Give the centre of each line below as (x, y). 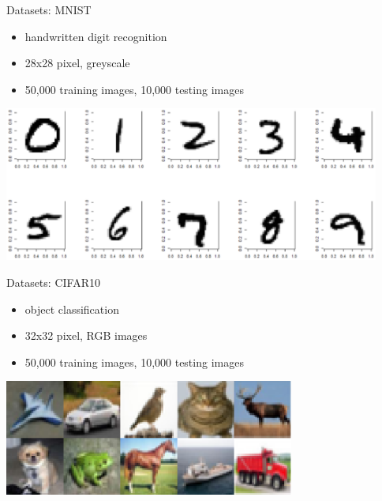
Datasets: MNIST (49, 9)
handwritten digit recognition (96, 36)
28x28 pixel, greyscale (77, 63)
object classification (72, 309)
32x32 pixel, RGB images (86, 335)
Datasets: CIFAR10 (53, 282)
